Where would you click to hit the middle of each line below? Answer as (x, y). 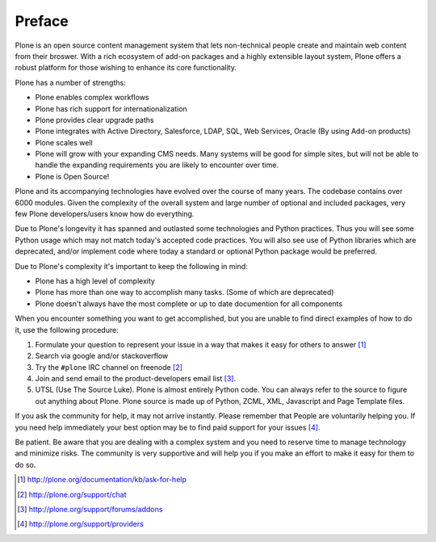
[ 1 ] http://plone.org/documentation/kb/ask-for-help (102, 480)
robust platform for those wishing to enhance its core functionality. (126, 68)
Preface (42, 21)
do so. (25, 464)
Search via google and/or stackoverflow (102, 356)
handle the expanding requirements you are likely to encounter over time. (157, 165)
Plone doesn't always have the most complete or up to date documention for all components (189, 304)
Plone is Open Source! (72, 176)
